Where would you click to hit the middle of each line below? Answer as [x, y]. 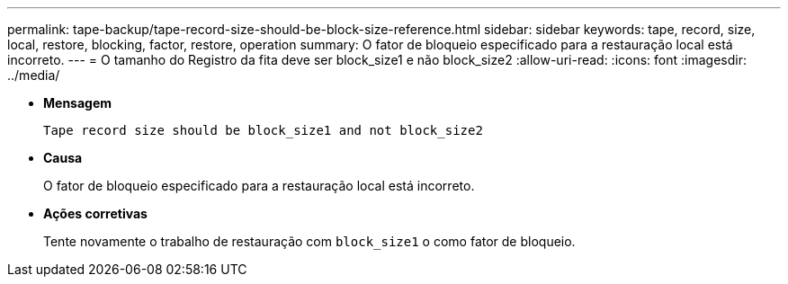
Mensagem [78, 103]
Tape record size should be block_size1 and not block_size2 [263, 130]
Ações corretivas [95, 213]
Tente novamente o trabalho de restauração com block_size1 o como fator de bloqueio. [309, 241]
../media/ [34, 75]
